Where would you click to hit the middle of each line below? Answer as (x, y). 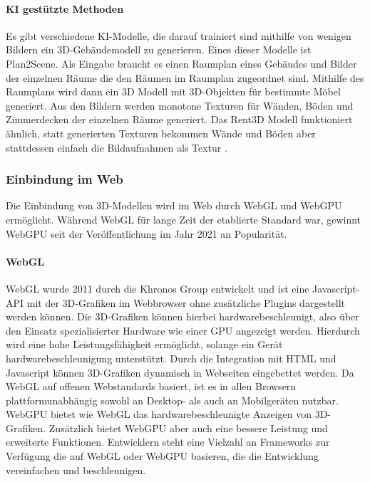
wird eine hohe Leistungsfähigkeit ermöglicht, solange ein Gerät (144, 344)
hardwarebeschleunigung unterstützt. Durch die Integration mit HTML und (171, 358)
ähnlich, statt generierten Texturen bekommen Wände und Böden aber (161, 133)
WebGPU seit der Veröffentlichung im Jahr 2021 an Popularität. (147, 233)
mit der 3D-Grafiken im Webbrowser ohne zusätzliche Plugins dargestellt (186, 302)
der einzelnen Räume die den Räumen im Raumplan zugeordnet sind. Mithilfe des (185, 77)
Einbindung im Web (65, 179)
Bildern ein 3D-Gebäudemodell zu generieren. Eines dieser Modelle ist (159, 49)
